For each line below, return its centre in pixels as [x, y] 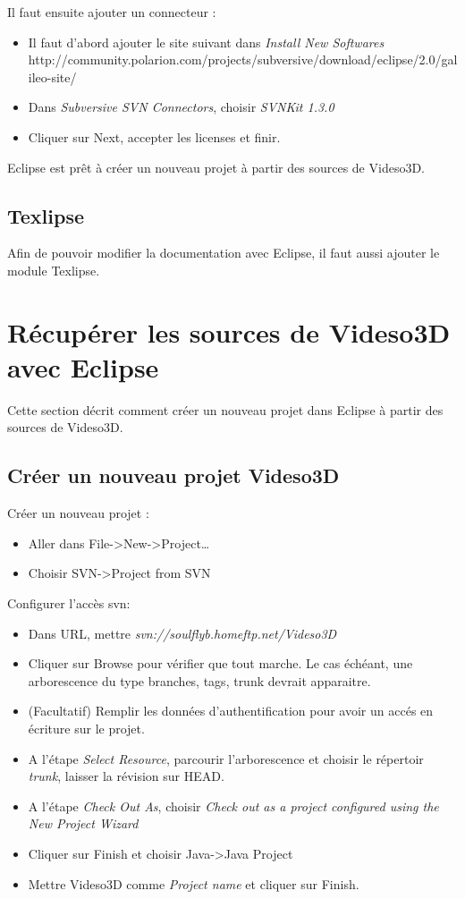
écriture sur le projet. [86, 728]
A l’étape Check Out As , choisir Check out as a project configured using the [233, 806]
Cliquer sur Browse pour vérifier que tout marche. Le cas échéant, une [220, 663]
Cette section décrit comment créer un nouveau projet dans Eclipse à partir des [225, 409]
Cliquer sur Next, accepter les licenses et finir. [154, 136]
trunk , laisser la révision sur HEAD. [126, 776]
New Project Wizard [83, 823]
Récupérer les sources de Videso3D [229, 331]
